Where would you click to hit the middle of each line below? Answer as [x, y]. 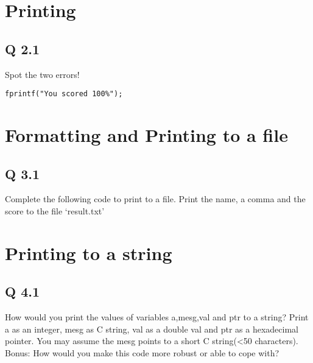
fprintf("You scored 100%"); [64, 94]
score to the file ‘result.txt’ [55, 211]
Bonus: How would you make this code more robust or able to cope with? [142, 352]
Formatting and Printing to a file [146, 135]
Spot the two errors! [42, 74]
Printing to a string [89, 252]
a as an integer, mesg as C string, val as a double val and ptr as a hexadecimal [152, 329]
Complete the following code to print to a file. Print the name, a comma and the [155, 199]
